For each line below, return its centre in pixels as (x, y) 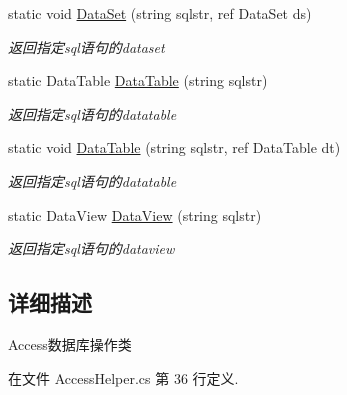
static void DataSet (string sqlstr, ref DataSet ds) (160, 13)
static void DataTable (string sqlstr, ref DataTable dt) (174, 147)
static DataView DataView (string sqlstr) (135, 214)
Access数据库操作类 (70, 343)
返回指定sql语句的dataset (86, 46)
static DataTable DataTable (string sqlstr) (138, 80)
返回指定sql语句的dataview (91, 248)
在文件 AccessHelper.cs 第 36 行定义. (123, 377)
